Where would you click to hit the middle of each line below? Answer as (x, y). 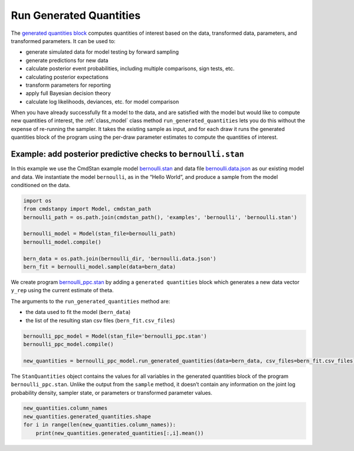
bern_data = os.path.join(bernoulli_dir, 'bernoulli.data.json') (120, 259)
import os (37, 200)
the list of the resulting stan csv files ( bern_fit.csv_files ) (100, 320)
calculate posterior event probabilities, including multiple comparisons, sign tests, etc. (130, 68)
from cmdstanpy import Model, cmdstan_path (87, 209)
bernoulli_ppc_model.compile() (69, 344)
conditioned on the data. (41, 185)
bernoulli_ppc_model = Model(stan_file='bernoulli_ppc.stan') (115, 336)
